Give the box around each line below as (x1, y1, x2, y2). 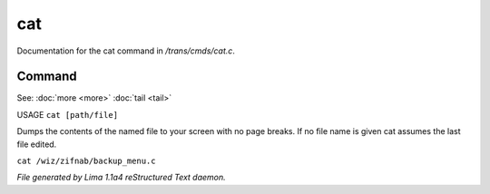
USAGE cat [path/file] (16, 109, 118, 120)
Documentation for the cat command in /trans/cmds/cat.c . (16, 45, 236, 56)
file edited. (16, 139, 57, 150)
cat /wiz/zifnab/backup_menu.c (16, 156, 156, 167)
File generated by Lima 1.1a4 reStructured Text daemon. (16, 172, 226, 183)
